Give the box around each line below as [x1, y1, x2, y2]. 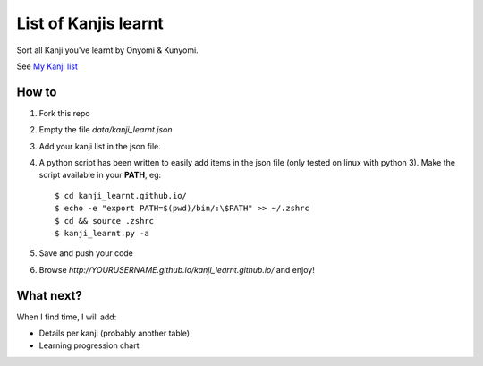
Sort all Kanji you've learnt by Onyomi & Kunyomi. [16, 45, 199, 55]
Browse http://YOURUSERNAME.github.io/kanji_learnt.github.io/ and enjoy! [38, 264, 315, 275]
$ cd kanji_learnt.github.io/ [55, 191, 188, 200]
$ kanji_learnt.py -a [55, 228, 149, 238]
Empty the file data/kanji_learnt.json [38, 124, 173, 135]
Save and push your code [38, 248, 134, 259]
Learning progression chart [38, 340, 140, 351]
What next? [16, 287, 82, 303]
